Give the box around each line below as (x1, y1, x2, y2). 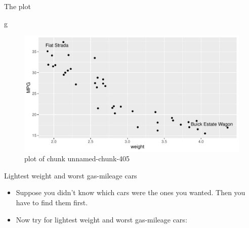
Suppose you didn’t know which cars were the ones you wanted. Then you (16, 187, 245, 198)
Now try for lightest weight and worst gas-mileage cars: (16, 214, 187, 224)
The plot (4, 1, 31, 11)
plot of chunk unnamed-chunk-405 (24, 153, 130, 164)
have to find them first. (16, 197, 88, 207)
